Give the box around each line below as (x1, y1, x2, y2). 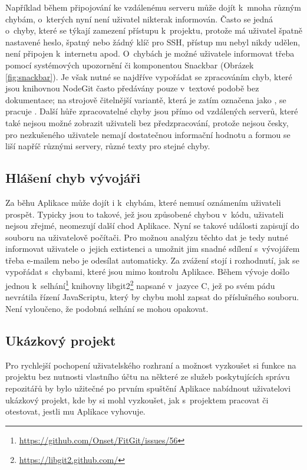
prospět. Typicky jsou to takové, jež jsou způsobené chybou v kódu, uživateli (5, 208, 284, 220)
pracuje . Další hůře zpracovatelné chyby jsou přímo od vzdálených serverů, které (5, 105, 298, 117)
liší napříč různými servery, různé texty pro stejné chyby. (5, 140, 210, 152)
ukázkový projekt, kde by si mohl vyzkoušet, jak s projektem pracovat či (5, 393, 269, 406)
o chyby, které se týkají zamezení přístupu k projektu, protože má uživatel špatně (5, 24, 302, 37)
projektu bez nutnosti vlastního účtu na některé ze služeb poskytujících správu (5, 370, 290, 383)
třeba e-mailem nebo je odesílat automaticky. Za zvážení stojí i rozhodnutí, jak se (5, 254, 299, 266)
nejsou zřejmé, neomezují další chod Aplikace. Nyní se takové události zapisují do (5, 219, 299, 232)
